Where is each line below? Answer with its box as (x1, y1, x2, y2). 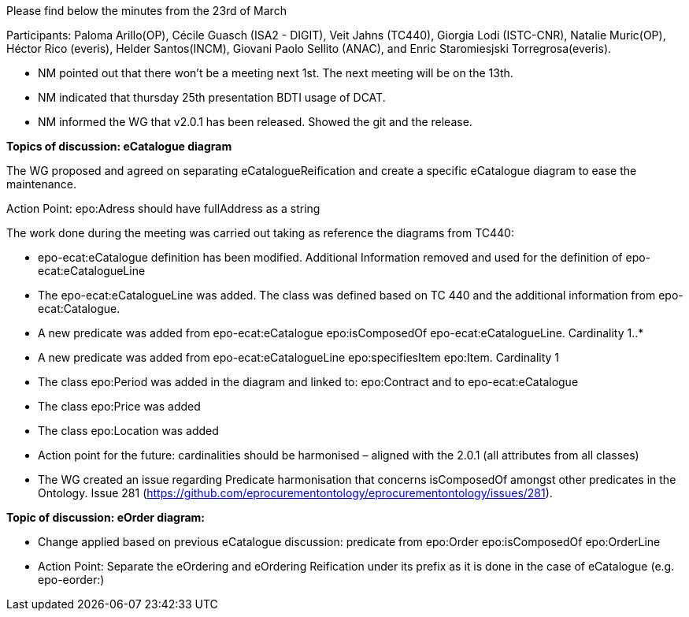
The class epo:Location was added (38, 424, 219, 437)
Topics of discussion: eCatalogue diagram (6, 139, 232, 153)
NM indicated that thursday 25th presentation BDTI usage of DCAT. (38, 91, 386, 104)
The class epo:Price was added (38, 400, 201, 413)
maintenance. (6, 177, 76, 191)
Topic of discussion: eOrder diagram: (6, 511, 206, 524)
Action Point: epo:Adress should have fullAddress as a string (6, 202, 320, 215)
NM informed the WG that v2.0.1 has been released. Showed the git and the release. (38, 115, 472, 128)
